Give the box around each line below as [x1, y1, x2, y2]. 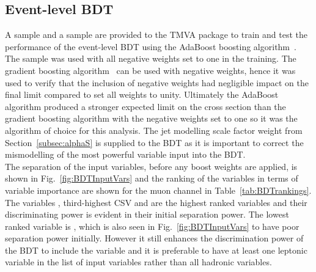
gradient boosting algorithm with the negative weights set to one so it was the [5, 112, 298, 125]
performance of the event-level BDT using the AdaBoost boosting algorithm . [5, 40, 296, 53]
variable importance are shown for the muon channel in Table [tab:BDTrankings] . [5, 183, 312, 196]
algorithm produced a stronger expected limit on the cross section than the [5, 100, 286, 112]
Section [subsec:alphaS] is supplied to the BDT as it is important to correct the [5, 136, 304, 149]
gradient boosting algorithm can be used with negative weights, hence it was [5, 64, 296, 76]
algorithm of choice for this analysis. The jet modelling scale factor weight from [5, 123, 303, 136]
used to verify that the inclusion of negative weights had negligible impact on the [5, 76, 309, 89]
